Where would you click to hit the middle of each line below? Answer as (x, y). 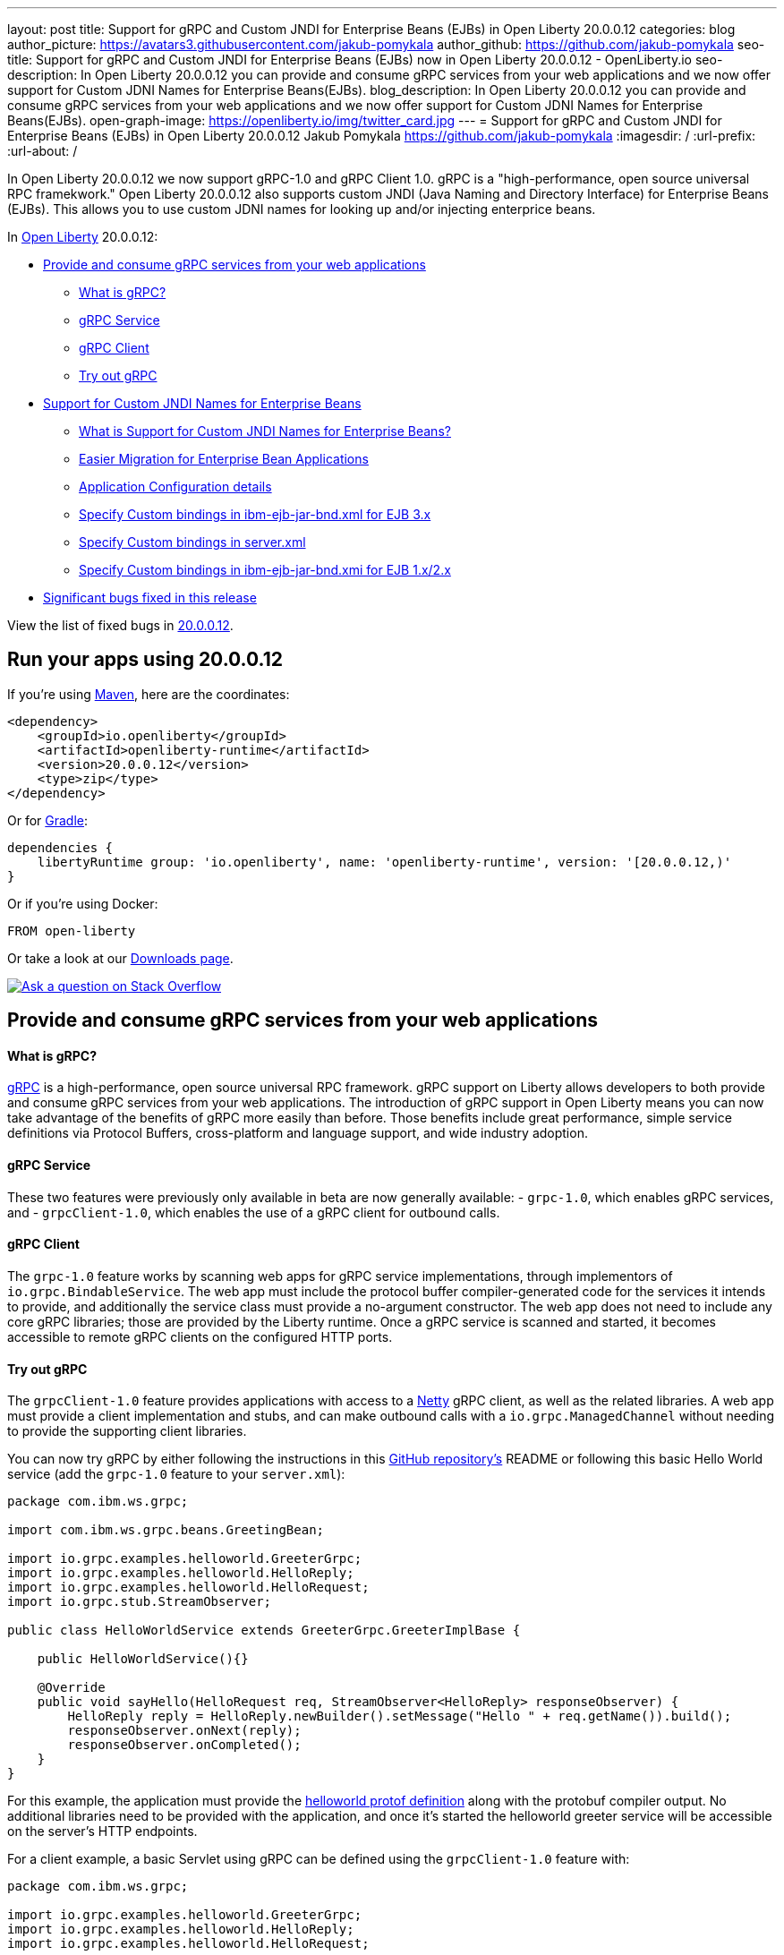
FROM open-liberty (72, 931)
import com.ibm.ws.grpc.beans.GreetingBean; (166, 1530)
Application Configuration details (175, 487)
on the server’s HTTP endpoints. (102, 1831)
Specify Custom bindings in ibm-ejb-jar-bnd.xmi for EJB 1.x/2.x (265, 570)
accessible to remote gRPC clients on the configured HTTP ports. (200, 1336)
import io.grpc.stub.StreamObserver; (140, 1602)
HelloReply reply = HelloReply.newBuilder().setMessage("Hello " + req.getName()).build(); (400, 1716)
